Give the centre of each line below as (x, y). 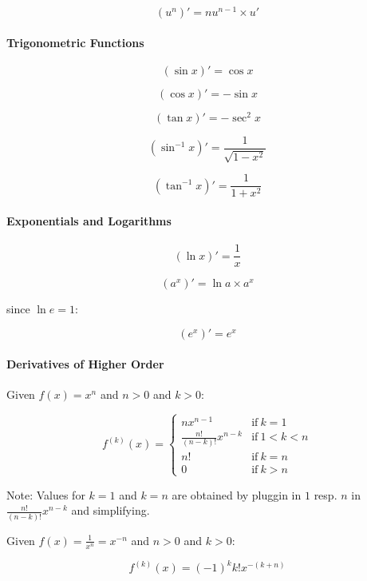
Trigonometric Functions (75, 42)
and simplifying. (110, 510)
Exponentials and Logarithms (89, 221)
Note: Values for (46, 494)
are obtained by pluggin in (237, 494)
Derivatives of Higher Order (85, 363)
